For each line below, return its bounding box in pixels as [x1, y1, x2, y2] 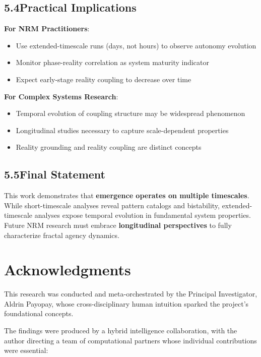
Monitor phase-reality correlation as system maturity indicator [16, 57, 210, 68]
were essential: [4, 345, 48, 355]
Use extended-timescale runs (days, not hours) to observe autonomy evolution [16, 40, 256, 50]
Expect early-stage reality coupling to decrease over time [16, 74, 191, 84]
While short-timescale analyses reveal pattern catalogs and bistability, [4, 200, 220, 210]
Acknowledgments [4, 259, 131, 280]
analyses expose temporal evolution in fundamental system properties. [34, 210, 251, 220]
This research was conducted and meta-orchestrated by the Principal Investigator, [4, 288, 257, 299]
